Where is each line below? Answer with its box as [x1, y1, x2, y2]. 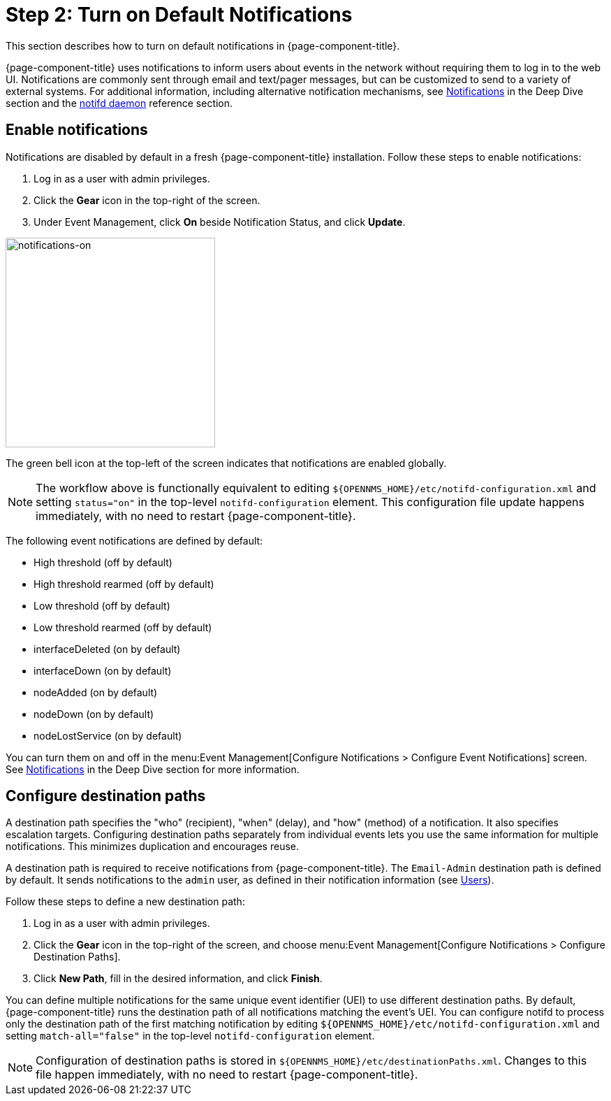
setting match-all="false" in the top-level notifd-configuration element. [6, 1030, 375, 1042]
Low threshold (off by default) [34, 599, 170, 612]
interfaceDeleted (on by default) [34, 642, 181, 655]
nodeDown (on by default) [34, 707, 154, 720]
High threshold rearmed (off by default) [34, 577, 214, 590]
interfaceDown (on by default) [34, 664, 172, 677]
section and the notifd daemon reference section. [6, 96, 233, 109]
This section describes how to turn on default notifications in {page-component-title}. [6, 39, 400, 52]
